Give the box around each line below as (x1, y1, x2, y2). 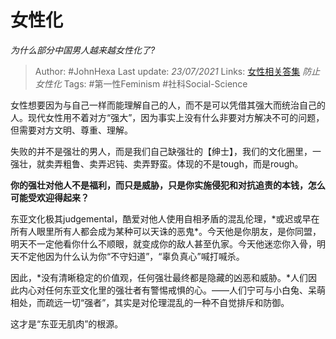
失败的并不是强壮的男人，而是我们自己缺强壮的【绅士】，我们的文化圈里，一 (10, 145, 322, 157)
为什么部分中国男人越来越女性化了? (10, 44, 156, 56)
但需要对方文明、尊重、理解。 (10, 124, 133, 136)
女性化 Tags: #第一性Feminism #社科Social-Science (34, 77, 248, 90)
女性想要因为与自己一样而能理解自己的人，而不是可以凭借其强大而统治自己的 (10, 99, 326, 111)
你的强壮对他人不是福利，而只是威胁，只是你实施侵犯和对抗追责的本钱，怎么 (10, 179, 326, 191)
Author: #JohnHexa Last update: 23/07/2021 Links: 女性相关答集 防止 (34, 65, 321, 77)
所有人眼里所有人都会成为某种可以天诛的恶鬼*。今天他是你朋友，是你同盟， (10, 225, 322, 237)
